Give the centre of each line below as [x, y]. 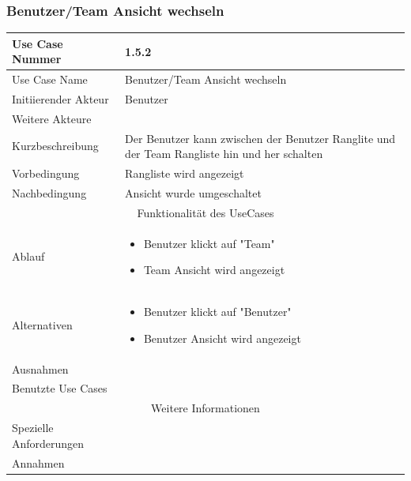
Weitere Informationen [205, 408]
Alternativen [42, 324]
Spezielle [33, 428]
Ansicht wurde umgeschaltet [193, 192]
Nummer [37, 59]
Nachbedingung [49, 192]
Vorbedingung [46, 173]
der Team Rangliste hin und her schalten [224, 154]
